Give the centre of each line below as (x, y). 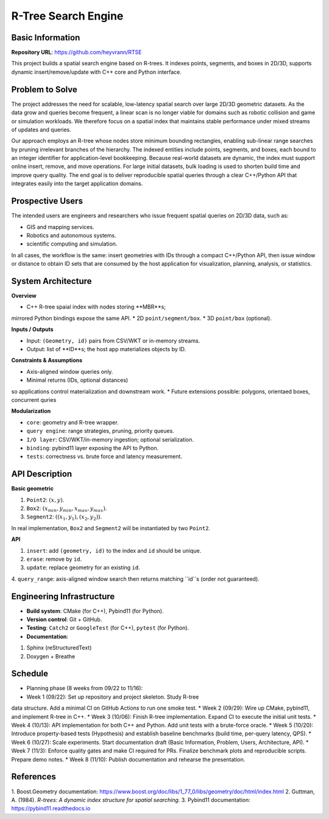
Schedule (30, 674)
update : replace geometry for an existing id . (83, 567)
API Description (42, 474)
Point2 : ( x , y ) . (45, 500)
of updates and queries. (41, 129)
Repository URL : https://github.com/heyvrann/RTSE (77, 53)
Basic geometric (33, 489)
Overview (24, 296)
